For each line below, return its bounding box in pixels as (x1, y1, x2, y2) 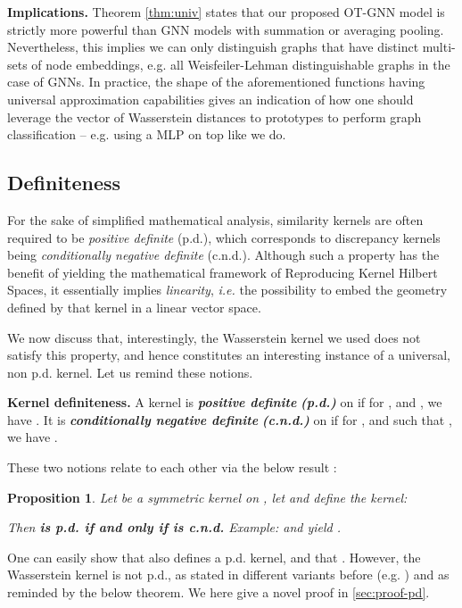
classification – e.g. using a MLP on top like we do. (7, 125, 286, 144)
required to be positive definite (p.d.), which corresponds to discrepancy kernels (7, 228, 441, 246)
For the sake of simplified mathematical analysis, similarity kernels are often (7, 210, 424, 229)
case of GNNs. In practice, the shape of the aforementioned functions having (7, 72, 425, 91)
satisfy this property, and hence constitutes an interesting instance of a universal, (7, 346, 451, 364)
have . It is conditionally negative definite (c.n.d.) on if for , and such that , (7, 410, 452, 429)
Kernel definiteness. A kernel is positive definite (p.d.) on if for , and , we (7, 393, 442, 412)
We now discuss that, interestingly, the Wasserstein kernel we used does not (7, 328, 421, 346)
